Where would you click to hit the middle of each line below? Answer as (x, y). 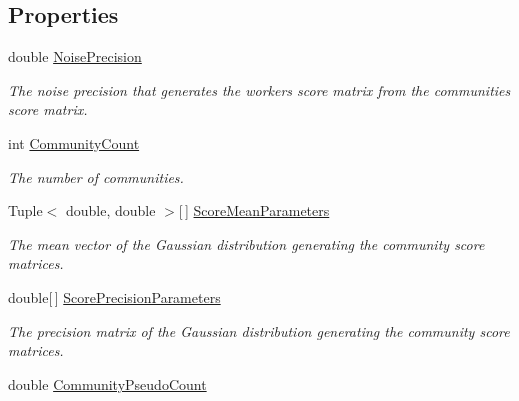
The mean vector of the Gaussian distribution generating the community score (246, 243)
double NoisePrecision (75, 56)
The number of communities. (96, 176)
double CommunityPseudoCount (107, 383)
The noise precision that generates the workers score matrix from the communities (259, 89)
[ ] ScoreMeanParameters (254, 210)
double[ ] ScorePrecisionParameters (114, 296)
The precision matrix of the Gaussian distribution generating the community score (259, 330)
